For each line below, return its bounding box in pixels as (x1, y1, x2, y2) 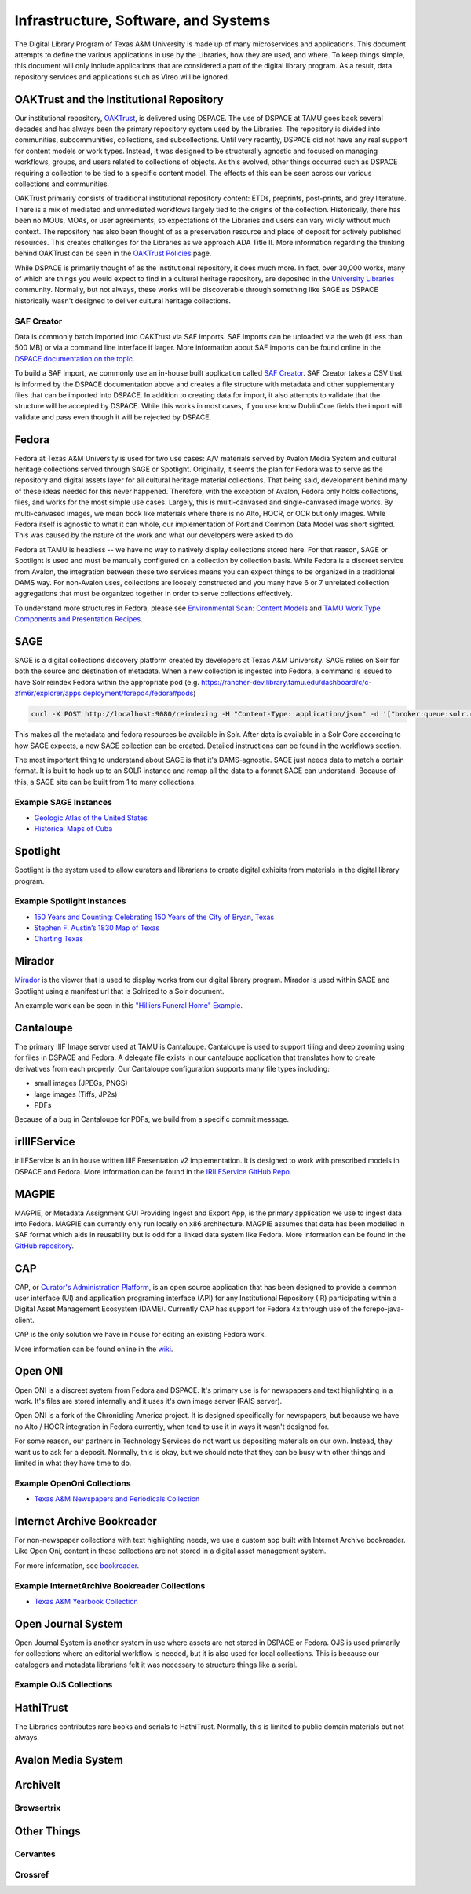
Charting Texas (34, 934, 84, 943)
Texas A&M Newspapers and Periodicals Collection (34, 1494, 200, 1504)
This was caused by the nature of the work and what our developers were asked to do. (14, 530, 295, 540)
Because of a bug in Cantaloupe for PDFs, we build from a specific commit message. (14, 1115, 290, 1124)
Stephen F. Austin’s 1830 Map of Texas (34, 923, 160, 932)
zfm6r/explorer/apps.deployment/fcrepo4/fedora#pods (14, 688, 194, 698)
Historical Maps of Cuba (34, 824, 113, 833)
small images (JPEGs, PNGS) (34, 1079, 129, 1088)
